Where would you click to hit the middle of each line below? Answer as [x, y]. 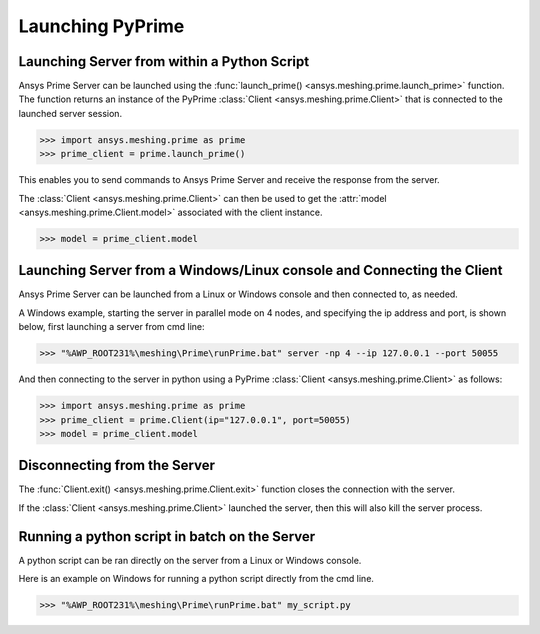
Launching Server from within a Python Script [164, 61]
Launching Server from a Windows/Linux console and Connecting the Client [260, 270]
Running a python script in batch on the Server [167, 536]
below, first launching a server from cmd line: [111, 327]
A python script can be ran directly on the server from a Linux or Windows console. [190, 560]
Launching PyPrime [101, 26]
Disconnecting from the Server [116, 465]
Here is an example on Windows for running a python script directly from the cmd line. [196, 579]
